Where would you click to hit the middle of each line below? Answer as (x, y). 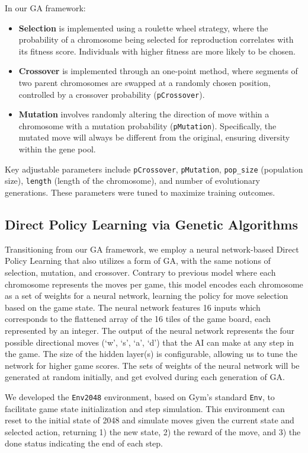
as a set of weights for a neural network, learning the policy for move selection (147, 296)
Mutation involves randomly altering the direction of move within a (144, 114)
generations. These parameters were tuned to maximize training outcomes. (140, 192)
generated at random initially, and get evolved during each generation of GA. (145, 377)
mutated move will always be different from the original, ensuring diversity (154, 137)
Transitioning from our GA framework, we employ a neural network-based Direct (152, 249)
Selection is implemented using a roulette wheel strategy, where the (143, 28)
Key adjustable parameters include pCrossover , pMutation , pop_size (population (154, 169)
